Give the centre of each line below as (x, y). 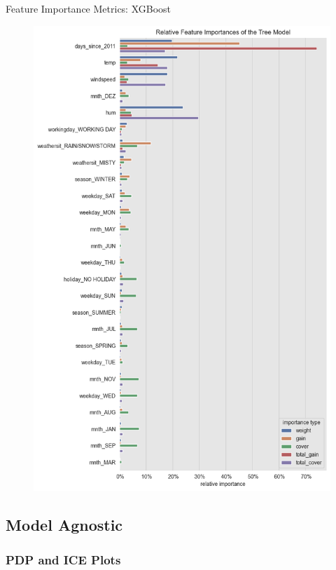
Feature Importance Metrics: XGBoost (89, 8)
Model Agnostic (64, 525)
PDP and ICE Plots (63, 559)
